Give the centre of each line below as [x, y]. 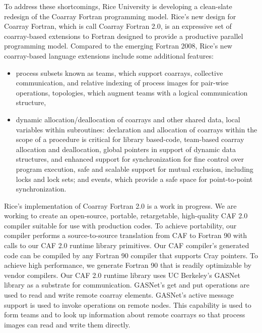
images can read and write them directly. [67, 324]
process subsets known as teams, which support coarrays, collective [119, 73]
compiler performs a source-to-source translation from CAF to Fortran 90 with [126, 235]
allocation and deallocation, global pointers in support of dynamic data [126, 149]
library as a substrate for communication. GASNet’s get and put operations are [127, 285]
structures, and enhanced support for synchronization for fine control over [130, 159]
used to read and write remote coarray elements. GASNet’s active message [119, 295]
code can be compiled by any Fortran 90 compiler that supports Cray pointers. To [131, 255]
